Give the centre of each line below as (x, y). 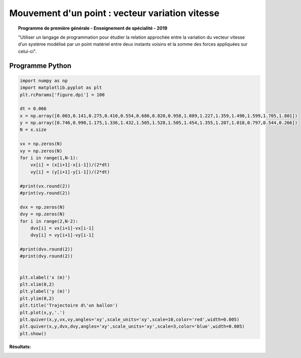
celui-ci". (28, 51)
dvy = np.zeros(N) (42, 214)
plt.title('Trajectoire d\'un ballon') (69, 306)
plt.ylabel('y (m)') (45, 291)
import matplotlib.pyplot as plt (61, 88)
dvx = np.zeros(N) (42, 207)
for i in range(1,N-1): (49, 158)
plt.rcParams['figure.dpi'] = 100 (62, 95)
